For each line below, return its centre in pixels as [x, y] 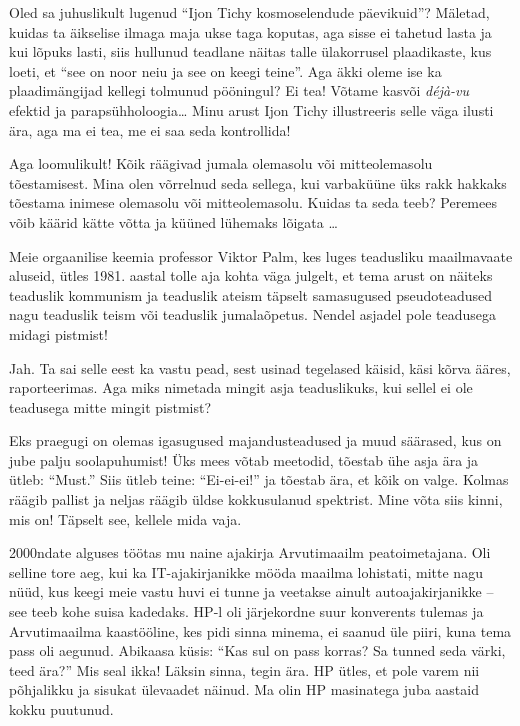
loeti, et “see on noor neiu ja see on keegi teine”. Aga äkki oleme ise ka [225, 70]
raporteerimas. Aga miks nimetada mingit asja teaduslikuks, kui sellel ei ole [241, 387]
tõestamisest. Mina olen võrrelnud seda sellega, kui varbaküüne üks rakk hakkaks [258, 182]
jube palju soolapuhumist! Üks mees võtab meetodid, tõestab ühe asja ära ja [244, 459]
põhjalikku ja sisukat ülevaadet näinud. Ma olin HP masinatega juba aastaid [244, 689]
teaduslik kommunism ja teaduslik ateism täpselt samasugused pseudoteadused [250, 294]
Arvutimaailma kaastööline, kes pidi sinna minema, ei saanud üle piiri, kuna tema [260, 630]
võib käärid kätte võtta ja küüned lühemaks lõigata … [173, 221]
